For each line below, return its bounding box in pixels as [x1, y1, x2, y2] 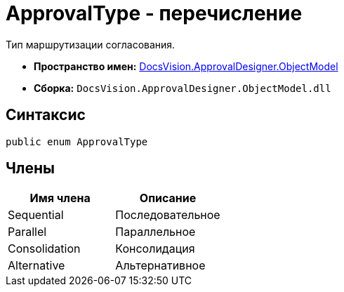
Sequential [8, 208, 64, 223]
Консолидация [115, 241, 195, 256]
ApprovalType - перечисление [6, 1, 303, 25]
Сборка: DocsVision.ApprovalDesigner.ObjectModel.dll [34, 81, 331, 94]
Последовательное [115, 208, 220, 223]
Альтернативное [115, 258, 206, 273]
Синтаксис [6, 106, 86, 124]
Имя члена [29, 191, 91, 206]
